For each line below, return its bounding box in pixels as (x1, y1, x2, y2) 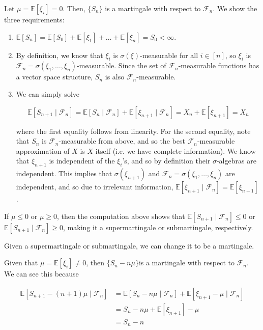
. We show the (213, 3, 257, 13)
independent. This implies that (16, 168, 112, 179)
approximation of (16, 145, 70, 156)
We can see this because (4, 268, 79, 279)
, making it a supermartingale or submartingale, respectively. (63, 222, 253, 232)
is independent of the (49, 155, 115, 166)
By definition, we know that (16, 49, 103, 60)
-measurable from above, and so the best (59, 135, 185, 146)
